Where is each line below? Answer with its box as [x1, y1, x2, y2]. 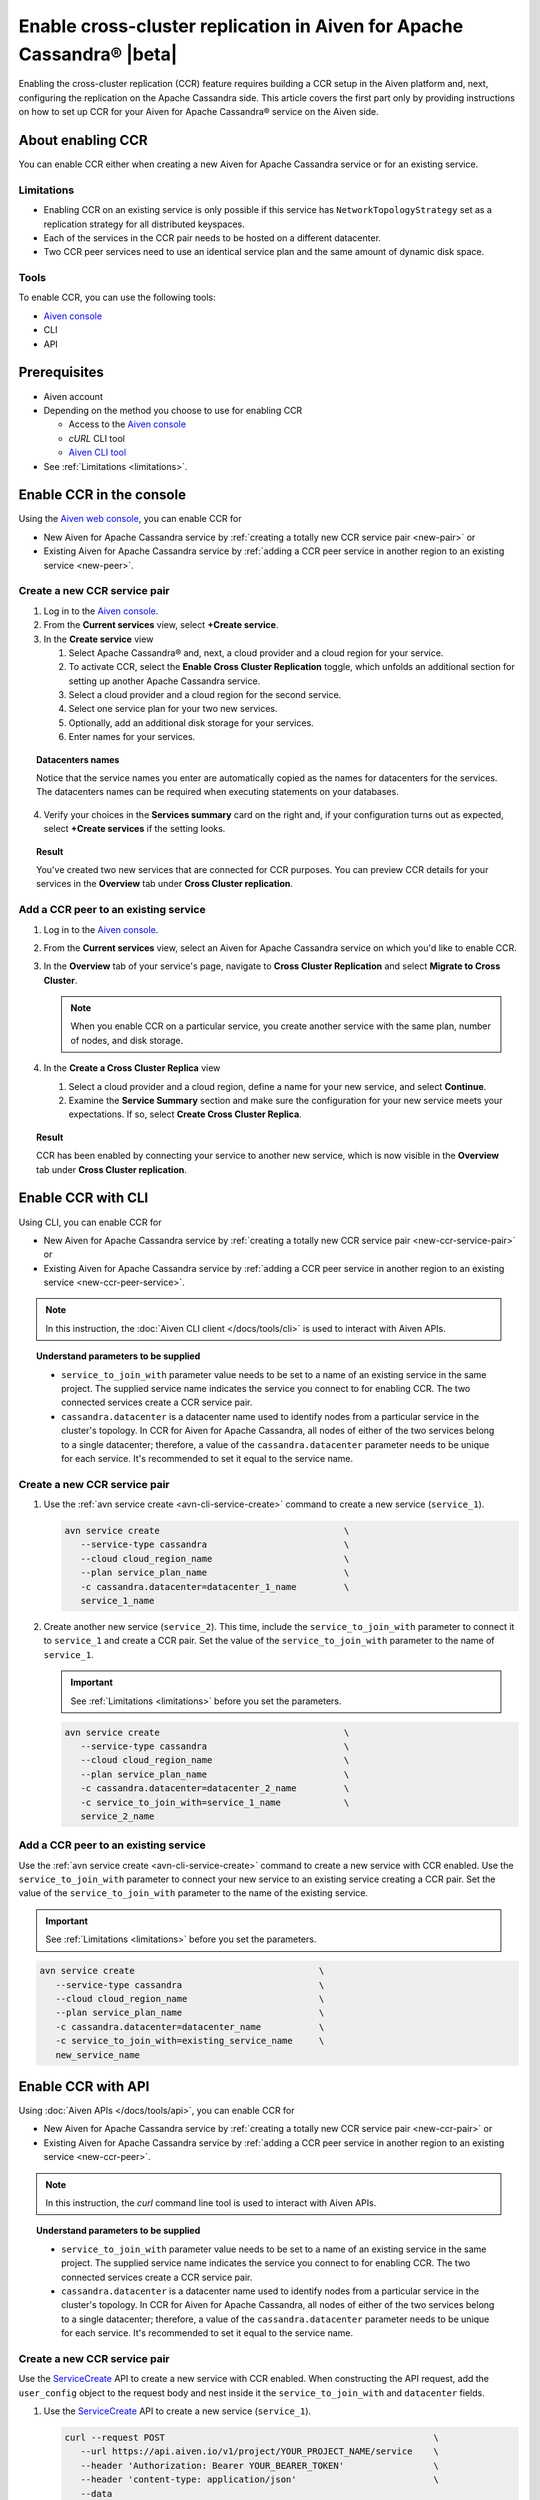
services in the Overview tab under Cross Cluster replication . [36, 878, 294, 890]
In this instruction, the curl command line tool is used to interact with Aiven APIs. [45, 2197, 377, 2209]
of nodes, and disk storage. [70, 1034, 184, 1046]
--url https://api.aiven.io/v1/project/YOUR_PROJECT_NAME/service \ [80, 2446, 440, 2457]
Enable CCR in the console [18, 486, 187, 504]
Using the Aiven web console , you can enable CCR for [18, 513, 242, 525]
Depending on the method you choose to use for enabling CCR [43, 404, 303, 416]
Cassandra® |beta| [18, 43, 178, 65]
